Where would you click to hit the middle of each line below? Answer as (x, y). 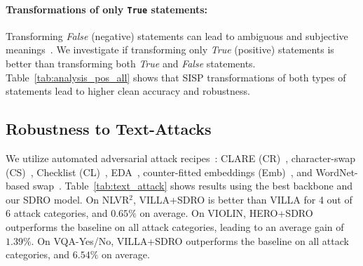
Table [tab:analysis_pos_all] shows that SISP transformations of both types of (176, 77)
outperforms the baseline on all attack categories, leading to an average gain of (175, 227)
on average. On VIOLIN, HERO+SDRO (226, 213)
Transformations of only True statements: (107, 9)
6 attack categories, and (57, 213)
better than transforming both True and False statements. (131, 64)
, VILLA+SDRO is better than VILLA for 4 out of (242, 199)
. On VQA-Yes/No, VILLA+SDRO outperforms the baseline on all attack (190, 240)
